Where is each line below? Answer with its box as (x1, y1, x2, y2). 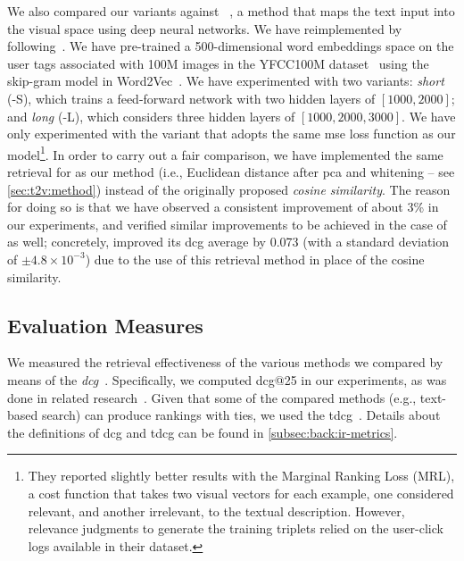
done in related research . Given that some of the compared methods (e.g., (7, 388, 417, 406)
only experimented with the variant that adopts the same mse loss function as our (7, 124, 456, 143)
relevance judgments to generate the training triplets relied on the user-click (28, 519, 443, 538)
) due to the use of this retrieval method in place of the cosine (85, 249, 425, 268)
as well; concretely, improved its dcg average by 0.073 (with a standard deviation (7, 232, 450, 251)
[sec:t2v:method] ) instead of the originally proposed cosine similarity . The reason (7, 180, 451, 198)
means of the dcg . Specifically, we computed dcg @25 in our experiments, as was (7, 370, 447, 389)
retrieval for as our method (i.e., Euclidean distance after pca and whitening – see (7, 163, 455, 180)
